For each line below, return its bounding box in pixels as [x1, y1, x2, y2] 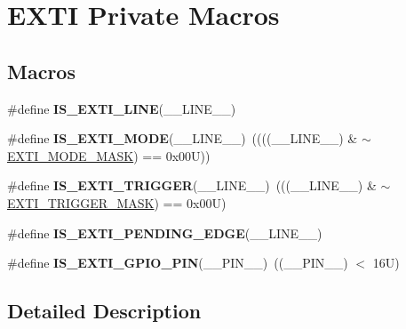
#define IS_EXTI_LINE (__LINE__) [7, 99, 236, 117]
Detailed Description [7, 297, 202, 325]
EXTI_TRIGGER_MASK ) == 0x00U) [7, 193, 227, 212]
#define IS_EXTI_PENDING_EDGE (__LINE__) [7, 223, 322, 242]
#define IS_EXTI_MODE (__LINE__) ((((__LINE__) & [7, 129, 358, 148]
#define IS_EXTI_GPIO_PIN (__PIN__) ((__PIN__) [7, 253, 348, 272]
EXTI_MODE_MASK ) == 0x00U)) [7, 146, 211, 164]
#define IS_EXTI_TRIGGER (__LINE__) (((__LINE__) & [7, 176, 377, 195]
